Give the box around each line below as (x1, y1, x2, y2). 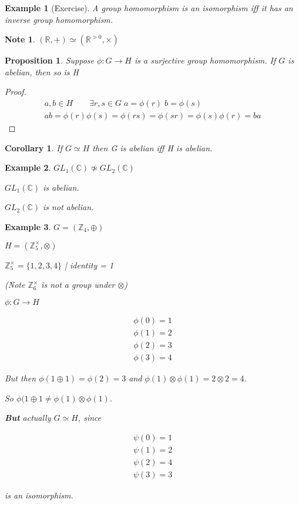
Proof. (5, 85, 26, 98)
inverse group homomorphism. (5, 13, 113, 25)
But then (5, 371, 36, 384)
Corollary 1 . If (5, 141, 62, 154)
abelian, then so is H (5, 65, 79, 78)
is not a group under (41, 278, 115, 291)
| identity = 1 (65, 258, 114, 271)
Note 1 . (5, 33, 35, 45)
